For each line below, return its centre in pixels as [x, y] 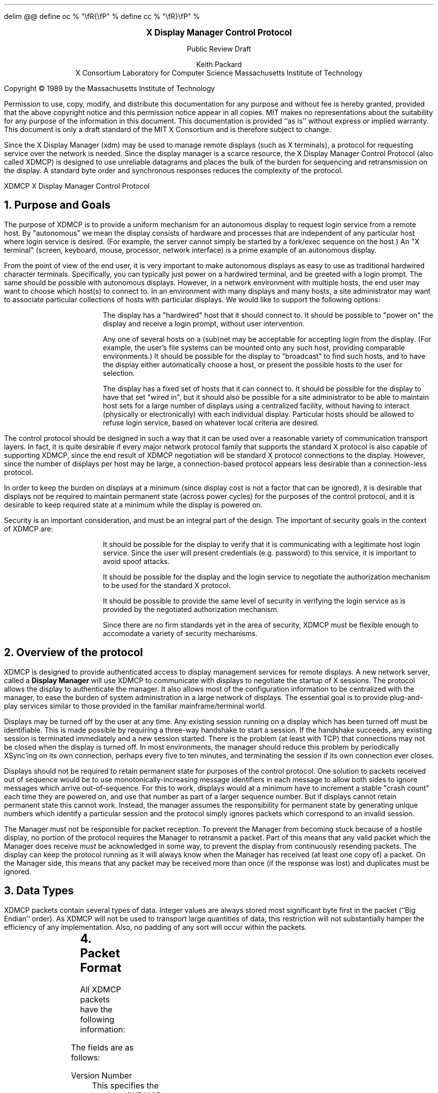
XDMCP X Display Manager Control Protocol [77, 186]
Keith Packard [219, 64]
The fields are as [102, 1048]
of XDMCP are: [29, 528]
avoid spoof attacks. [136, 561]
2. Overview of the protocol [73, 653]
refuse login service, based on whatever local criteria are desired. [211, 422]
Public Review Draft [219, 49]
